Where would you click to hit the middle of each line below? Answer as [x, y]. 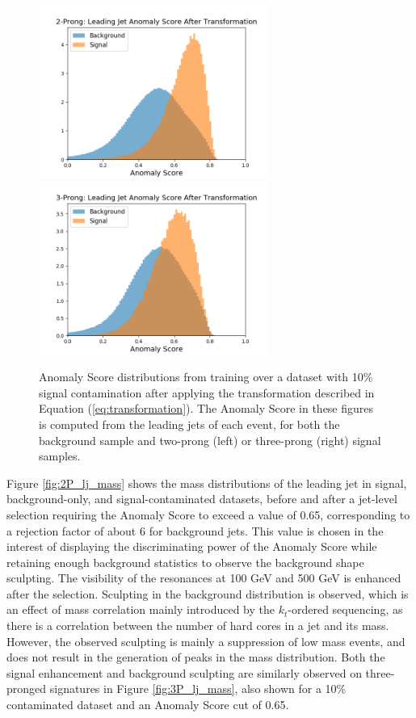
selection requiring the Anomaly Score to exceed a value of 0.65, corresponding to [208, 514]
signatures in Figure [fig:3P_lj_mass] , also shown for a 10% [198, 689]
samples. [60, 456]
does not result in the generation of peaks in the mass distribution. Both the [196, 657]
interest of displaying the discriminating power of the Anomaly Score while [192, 546]
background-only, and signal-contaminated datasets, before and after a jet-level [202, 499]
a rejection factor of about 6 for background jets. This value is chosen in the [195, 530]
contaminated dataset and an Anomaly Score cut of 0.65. [148, 705]
